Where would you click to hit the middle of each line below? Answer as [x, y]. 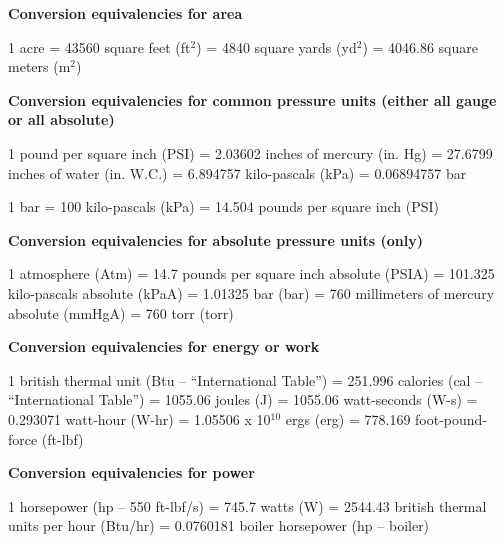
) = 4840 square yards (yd [276, 46]
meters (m [39, 66]
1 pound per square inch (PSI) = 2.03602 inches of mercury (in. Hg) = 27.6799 [250, 152]
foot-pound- [451, 418]
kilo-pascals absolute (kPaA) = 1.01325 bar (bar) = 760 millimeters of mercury [251, 292]
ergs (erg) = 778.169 [348, 418]
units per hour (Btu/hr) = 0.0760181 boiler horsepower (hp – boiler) [219, 525]
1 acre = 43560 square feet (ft [99, 46]
